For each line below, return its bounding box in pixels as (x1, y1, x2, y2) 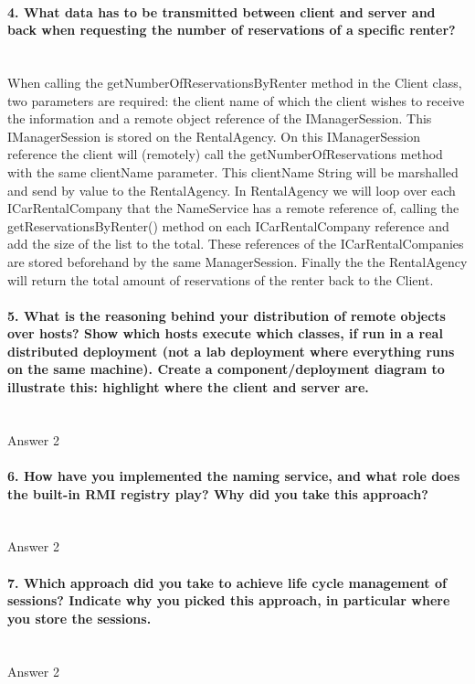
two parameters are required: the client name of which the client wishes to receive (7, 91, 465, 110)
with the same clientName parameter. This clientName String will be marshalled (7, 162, 459, 181)
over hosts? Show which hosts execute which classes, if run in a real (7, 324, 443, 343)
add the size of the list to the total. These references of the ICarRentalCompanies (7, 234, 464, 253)
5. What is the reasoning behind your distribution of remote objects (7, 305, 446, 325)
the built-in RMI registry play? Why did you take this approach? (7, 484, 428, 503)
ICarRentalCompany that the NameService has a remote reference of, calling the (7, 198, 459, 218)
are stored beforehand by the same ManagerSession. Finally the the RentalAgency (7, 251, 468, 271)
